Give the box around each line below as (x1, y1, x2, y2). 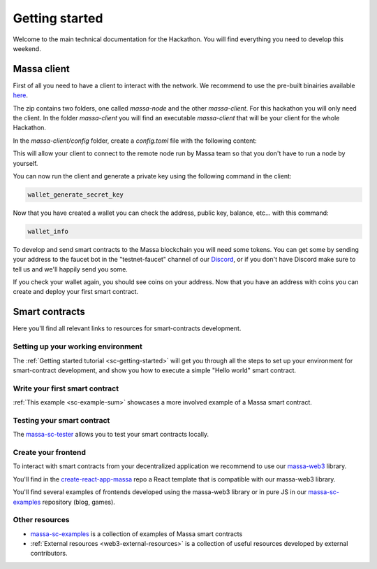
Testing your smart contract (13, 415, 110, 425)
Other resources (13, 515, 70, 525)
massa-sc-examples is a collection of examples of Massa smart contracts (30, 529, 243, 538)
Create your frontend (13, 447, 87, 457)
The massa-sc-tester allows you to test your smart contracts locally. (13, 430, 209, 439)
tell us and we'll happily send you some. (13, 265, 128, 273)
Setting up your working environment (13, 342, 142, 351)
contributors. (30, 549, 68, 558)
